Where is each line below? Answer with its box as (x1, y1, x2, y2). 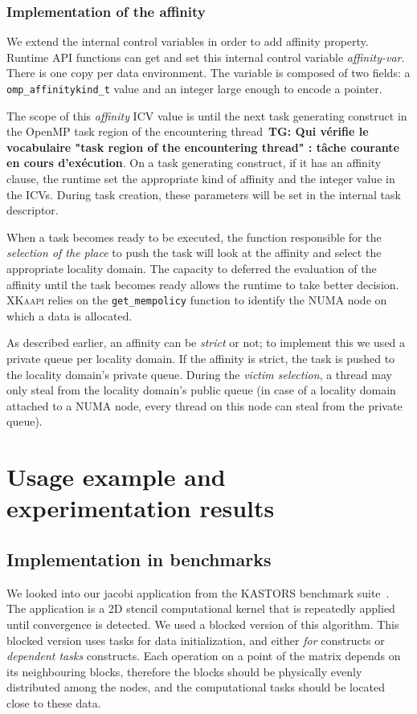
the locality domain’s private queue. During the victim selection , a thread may (6, 365, 392, 382)
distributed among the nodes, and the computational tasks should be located (6, 679, 386, 696)
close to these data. (6, 694, 101, 711)
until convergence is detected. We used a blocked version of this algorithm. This (6, 615, 399, 632)
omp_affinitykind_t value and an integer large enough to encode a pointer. (6, 80, 382, 96)
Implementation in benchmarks (6, 546, 272, 571)
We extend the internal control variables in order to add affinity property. (6, 33, 369, 50)
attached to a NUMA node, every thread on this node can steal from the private (6, 397, 403, 414)
